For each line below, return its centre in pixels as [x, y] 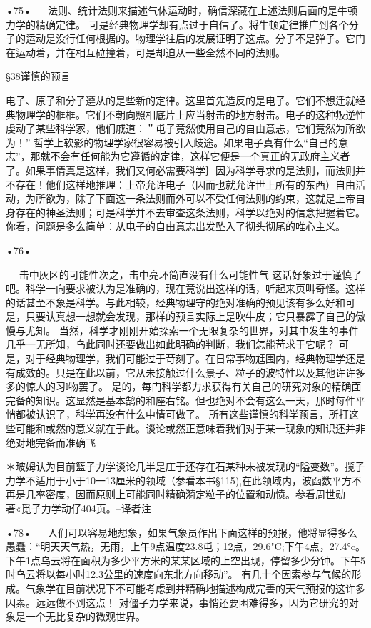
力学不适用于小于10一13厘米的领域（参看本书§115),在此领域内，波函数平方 [179, 480]
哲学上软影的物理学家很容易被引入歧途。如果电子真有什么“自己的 [186, 142]
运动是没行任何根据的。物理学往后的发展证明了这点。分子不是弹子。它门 [195, 38]
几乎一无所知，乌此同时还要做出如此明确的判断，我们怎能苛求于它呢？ [171, 344]
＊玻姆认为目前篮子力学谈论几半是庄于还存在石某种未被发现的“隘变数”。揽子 [185, 466]
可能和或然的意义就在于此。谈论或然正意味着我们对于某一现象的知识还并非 [190, 428]
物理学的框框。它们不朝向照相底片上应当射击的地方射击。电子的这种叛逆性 [190, 114]
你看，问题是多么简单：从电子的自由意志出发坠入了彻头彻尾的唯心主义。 [176, 226]
